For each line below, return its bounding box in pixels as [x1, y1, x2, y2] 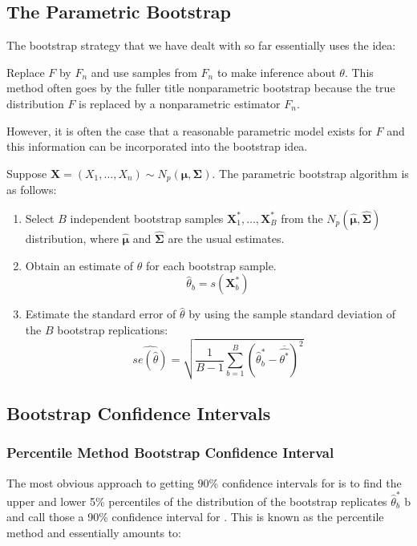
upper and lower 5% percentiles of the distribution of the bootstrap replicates [6, 492, 387, 509]
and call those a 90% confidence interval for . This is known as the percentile [6, 508, 384, 525]
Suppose [6, 164, 47, 181]
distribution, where [25, 230, 119, 247]
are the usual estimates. [168, 230, 285, 247]
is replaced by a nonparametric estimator [79, 95, 281, 111]
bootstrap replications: [57, 321, 168, 338]
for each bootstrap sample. [145, 257, 277, 273]
